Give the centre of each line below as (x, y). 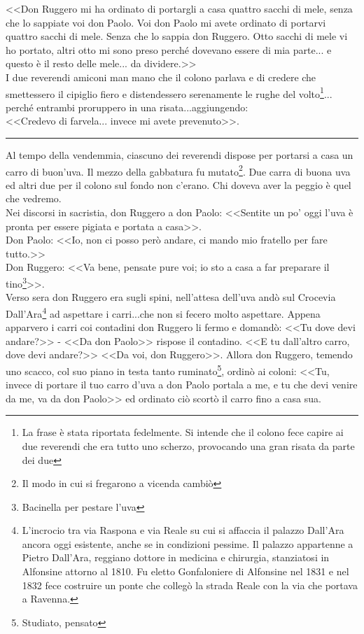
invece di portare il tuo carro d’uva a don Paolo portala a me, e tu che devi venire (182, 385)
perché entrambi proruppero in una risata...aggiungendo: (127, 107)
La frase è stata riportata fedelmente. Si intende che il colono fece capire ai (183, 432)
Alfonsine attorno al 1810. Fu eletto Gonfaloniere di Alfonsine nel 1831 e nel (185, 571)
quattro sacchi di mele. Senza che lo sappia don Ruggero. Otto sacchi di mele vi (177, 36)
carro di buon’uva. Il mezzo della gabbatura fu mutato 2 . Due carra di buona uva (178, 170)
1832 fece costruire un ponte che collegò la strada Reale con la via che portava (190, 585)
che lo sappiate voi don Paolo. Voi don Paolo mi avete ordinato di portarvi (166, 22)
